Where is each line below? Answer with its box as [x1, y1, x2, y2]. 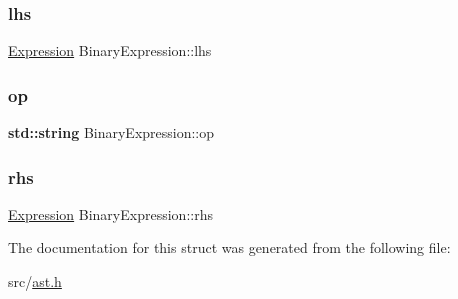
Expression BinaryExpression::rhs [8, 203, 213, 224]
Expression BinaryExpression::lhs [8, 40, 212, 61]
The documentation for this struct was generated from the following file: [8, 237, 451, 258]
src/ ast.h [8, 271, 62, 292]
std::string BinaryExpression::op [8, 122, 215, 143]
